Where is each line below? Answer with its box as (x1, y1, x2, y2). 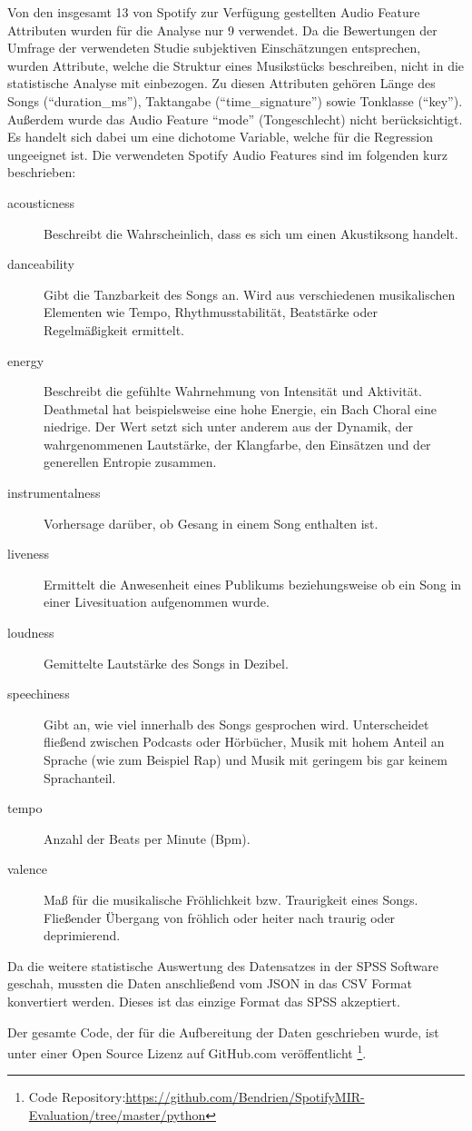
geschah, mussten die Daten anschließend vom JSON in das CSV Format (7, 974, 412, 993)
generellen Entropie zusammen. (44, 452, 217, 471)
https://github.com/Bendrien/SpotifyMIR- (125, 1087, 365, 1106)
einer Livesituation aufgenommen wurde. (44, 592, 270, 611)
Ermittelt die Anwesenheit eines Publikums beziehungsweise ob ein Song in (44, 574, 462, 593)
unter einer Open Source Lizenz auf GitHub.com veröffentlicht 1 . (7, 1041, 367, 1062)
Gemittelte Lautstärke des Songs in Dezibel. (44, 653, 289, 672)
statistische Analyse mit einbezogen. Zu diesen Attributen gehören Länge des (7, 74, 436, 93)
